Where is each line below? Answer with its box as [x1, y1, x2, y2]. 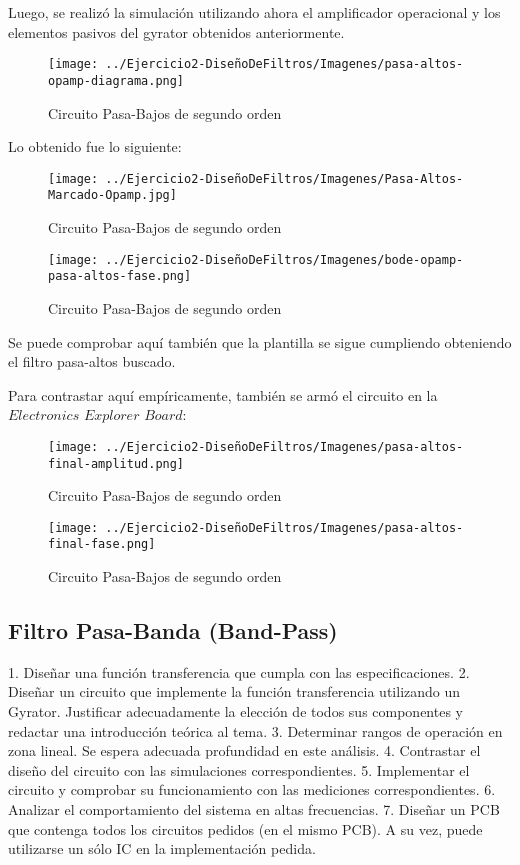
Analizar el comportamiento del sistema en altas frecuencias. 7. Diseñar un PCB [8, 799, 500, 820]
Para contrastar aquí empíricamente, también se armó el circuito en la [8, 384, 438, 405]
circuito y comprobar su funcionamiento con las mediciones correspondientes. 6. [8, 779, 496, 800]
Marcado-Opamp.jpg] [48, 188, 177, 203]
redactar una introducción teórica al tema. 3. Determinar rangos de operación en [8, 720, 503, 741]
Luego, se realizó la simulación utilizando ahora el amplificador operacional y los [8, 2, 501, 22]
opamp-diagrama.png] [48, 73, 185, 88]
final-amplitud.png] [48, 456, 185, 471]
